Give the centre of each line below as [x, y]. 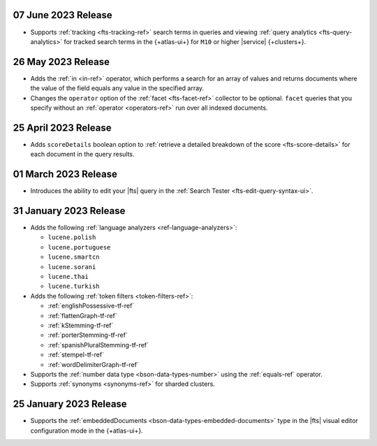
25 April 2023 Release [62, 128]
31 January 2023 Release [69, 211]
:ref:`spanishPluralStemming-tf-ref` [98, 345]
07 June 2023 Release [62, 15]
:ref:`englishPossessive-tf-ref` [91, 306]
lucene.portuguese [79, 247]
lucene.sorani [72, 267]
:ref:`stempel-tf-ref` [76, 355]
